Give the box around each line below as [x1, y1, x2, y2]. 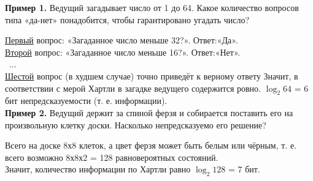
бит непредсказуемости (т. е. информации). [5, 94, 168, 107]
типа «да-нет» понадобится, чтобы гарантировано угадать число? [5, 13, 250, 26]
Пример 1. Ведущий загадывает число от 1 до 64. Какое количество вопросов [5, 1, 299, 13]
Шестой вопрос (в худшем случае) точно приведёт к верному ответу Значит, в [5, 69, 298, 82]
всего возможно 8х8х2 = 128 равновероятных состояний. [5, 150, 218, 163]
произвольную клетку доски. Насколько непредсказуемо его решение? [5, 118, 266, 131]
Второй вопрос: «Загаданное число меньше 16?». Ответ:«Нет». [5, 45, 241, 58]
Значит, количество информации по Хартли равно [5, 163, 191, 175]
